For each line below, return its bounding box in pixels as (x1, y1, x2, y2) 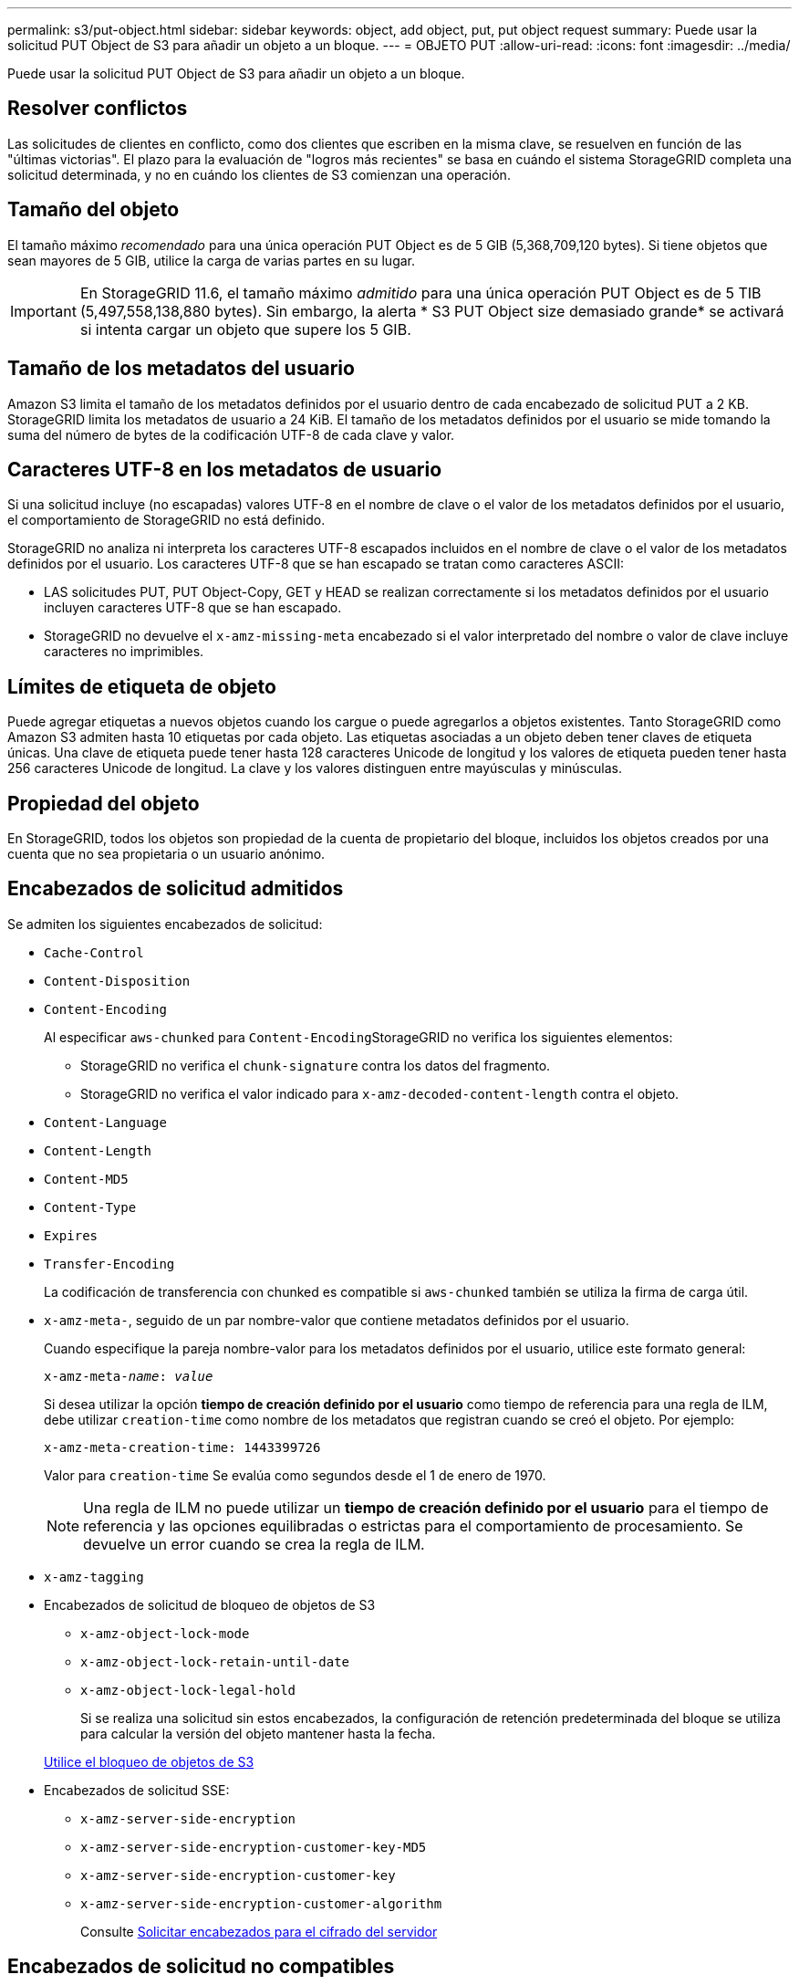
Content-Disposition (44, 973, 191, 988)
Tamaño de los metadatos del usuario (7, 357, 355, 381)
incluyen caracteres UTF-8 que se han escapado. (44, 600, 342, 616)
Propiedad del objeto (7, 791, 200, 815)
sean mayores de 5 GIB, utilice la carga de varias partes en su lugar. (7, 252, 416, 268)
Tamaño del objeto (7, 198, 180, 222)
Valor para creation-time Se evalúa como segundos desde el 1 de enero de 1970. (44, 1467, 546, 1483)
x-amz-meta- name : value (44, 1368, 213, 1384)
